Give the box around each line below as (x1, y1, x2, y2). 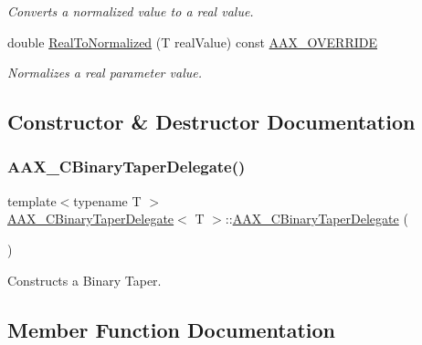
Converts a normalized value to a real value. (7, 2, 254, 20)
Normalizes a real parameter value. (7, 63, 202, 82)
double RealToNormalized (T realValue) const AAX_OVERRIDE (7, 32, 378, 51)
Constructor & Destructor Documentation (7, 108, 416, 136)
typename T (73, 191, 142, 210)
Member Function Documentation (7, 315, 336, 343)
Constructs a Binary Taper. (7, 270, 162, 289)
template (7, 191, 57, 210)
